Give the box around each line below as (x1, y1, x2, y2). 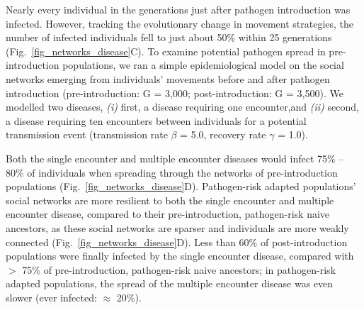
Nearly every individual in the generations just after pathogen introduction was (6, 2, 351, 16)
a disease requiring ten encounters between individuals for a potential (6, 113, 307, 128)
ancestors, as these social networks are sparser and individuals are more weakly (6, 220, 349, 235)
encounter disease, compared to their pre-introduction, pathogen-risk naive (6, 206, 330, 221)
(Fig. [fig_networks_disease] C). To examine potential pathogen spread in (6, 43, 326, 58)
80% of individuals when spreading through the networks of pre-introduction (6, 165, 338, 179)
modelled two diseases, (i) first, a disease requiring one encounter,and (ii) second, (6, 99, 359, 114)
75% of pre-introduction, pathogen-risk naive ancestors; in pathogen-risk (22, 262, 336, 277)
